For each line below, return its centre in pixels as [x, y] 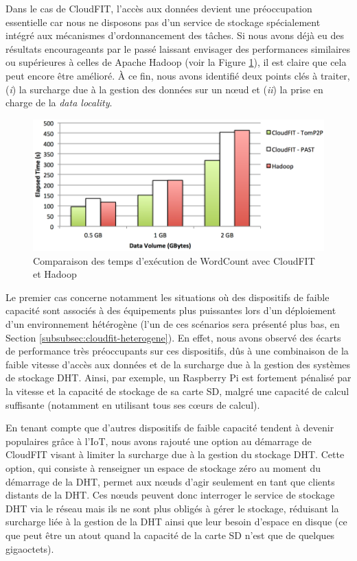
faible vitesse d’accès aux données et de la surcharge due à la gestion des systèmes [178, 364]
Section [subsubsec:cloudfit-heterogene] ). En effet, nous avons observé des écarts [173, 337]
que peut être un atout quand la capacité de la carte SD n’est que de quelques [170, 535]
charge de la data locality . [59, 103]
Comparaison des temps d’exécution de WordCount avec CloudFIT [174, 260]
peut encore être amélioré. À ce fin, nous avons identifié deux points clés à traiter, [178, 75]
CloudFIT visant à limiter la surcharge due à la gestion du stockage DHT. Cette [175, 454]
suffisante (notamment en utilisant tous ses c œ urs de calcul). [133, 404]
